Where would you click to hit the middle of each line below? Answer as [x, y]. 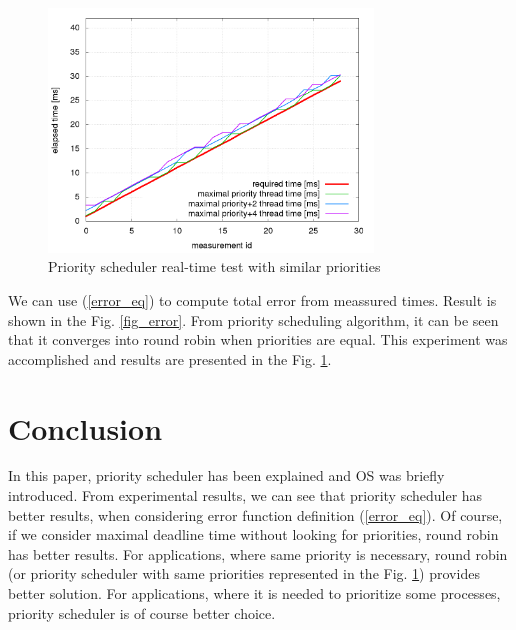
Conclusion [85, 427]
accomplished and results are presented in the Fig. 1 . [170, 358]
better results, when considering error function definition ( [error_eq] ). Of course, [255, 514]
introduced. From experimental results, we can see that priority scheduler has [245, 495]
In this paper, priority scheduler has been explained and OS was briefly [226, 475]
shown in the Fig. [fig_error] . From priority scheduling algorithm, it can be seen [253, 319]
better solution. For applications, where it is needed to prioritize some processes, [254, 593]
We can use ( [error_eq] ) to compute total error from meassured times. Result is [252, 299]
